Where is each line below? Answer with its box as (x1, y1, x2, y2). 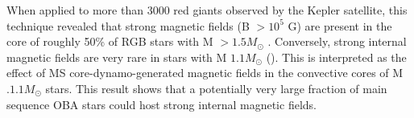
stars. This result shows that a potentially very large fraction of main (45, 79, 387, 96)
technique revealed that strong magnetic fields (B (6, 17, 250, 34)
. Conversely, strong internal (267, 33, 407, 50)
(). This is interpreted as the (266, 48, 407, 65)
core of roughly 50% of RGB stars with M (6, 33, 213, 50)
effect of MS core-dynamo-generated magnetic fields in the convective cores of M (6, 64, 404, 81)
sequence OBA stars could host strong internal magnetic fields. (6, 96, 317, 112)
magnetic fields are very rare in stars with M (6, 48, 227, 65)
